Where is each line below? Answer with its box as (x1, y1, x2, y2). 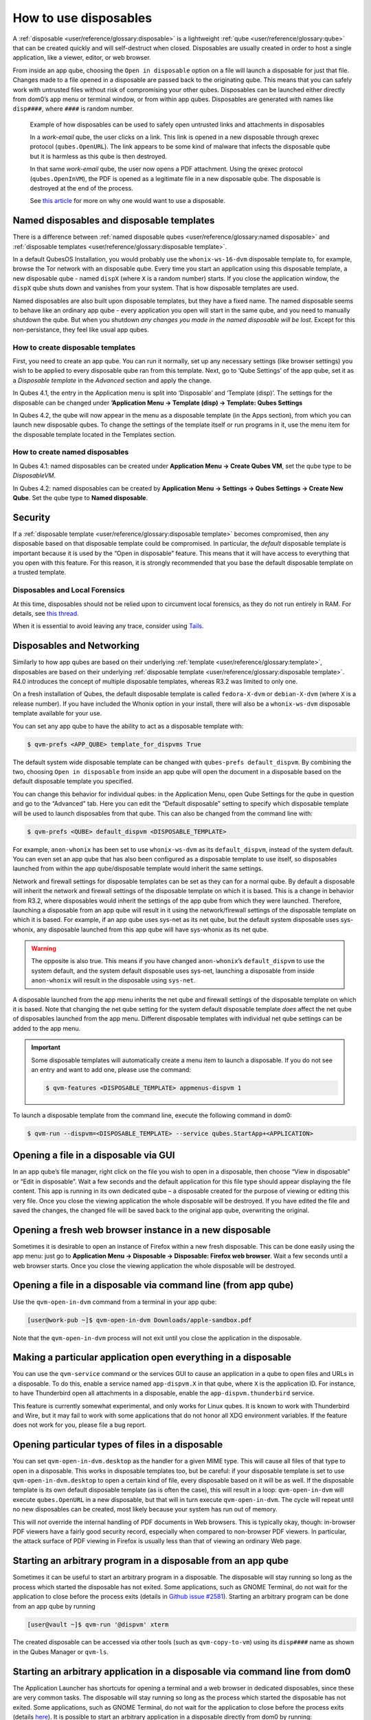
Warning (31, 945, 56, 953)
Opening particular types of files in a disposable (12, 1439, 223, 1451)
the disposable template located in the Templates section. (12, 430, 177, 438)
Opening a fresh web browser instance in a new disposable (12, 1224, 271, 1236)
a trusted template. (12, 568, 67, 577)
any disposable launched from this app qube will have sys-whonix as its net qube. (36, 925, 269, 934)
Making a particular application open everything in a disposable (12, 1352, 292, 1364)
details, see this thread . (12, 610, 79, 618)
